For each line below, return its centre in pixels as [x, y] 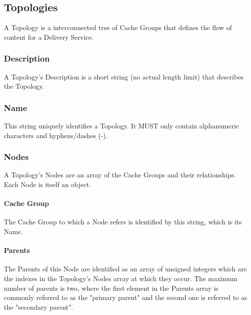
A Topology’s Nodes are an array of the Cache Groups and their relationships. [120, 175]
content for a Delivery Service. [49, 37]
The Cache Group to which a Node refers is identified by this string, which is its [123, 222]
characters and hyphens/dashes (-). [56, 135]
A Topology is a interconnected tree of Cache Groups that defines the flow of [118, 27]
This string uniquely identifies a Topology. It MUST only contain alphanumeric [122, 126]
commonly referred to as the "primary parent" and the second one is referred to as [126, 297]
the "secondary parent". [38, 307]
